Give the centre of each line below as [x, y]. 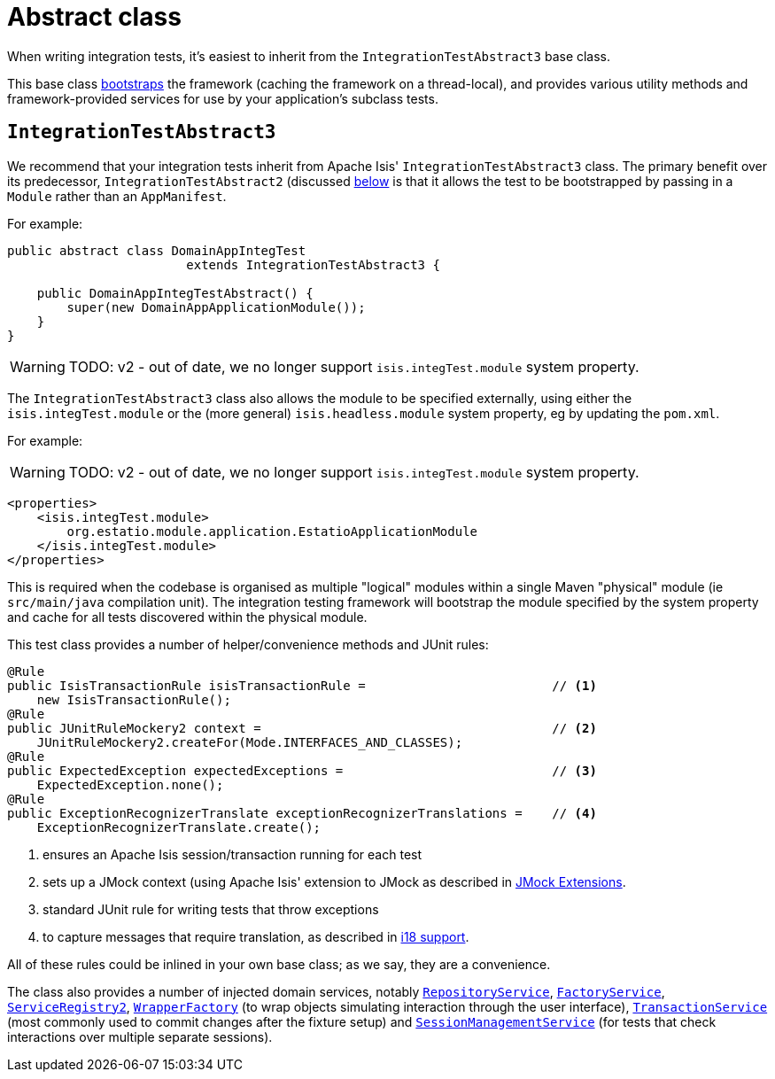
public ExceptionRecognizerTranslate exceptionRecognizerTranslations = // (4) [302, 813]
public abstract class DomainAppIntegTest [157, 250]
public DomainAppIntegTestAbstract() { [175, 293]
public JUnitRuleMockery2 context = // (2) [302, 728]
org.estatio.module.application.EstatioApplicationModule [272, 531]
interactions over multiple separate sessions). [140, 1036]
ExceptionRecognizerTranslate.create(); [179, 827]
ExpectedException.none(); [130, 784]
